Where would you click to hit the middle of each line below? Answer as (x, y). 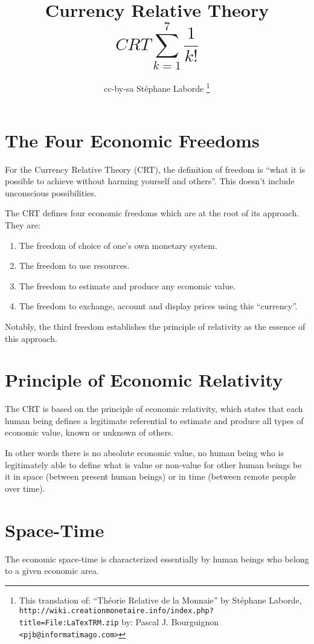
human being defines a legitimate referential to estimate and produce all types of (154, 420)
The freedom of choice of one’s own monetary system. (118, 245)
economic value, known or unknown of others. (89, 432)
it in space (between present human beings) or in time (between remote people (150, 476)
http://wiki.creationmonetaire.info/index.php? (116, 611)
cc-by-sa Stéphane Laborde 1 (157, 88)
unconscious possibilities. (51, 192)
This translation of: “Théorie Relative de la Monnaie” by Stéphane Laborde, (160, 600)
